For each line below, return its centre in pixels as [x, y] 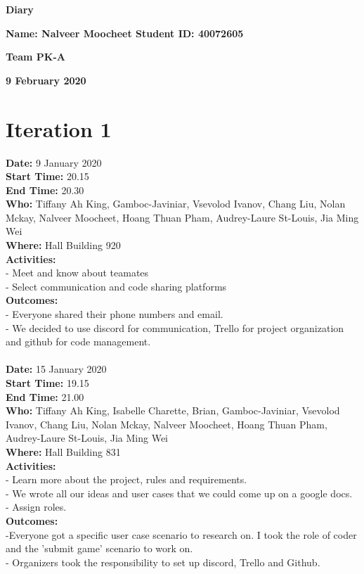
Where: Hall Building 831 [63, 451]
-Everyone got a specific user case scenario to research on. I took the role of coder [181, 534]
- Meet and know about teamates [77, 273]
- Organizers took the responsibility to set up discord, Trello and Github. [163, 562]
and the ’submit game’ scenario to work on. [99, 548]
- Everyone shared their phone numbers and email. [115, 314]
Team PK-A [35, 57]
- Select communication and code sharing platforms [116, 286]
